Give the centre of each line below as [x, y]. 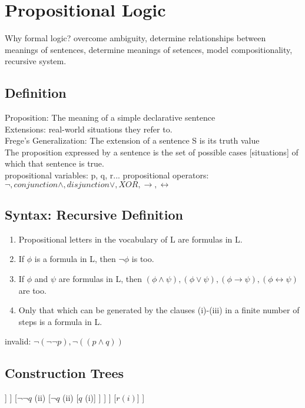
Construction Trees [64, 373]
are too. [32, 290]
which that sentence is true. [54, 163]
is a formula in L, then [75, 259]
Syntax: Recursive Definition [94, 215]
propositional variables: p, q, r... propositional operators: [107, 175]
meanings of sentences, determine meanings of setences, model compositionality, [149, 49]
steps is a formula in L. [60, 321]
